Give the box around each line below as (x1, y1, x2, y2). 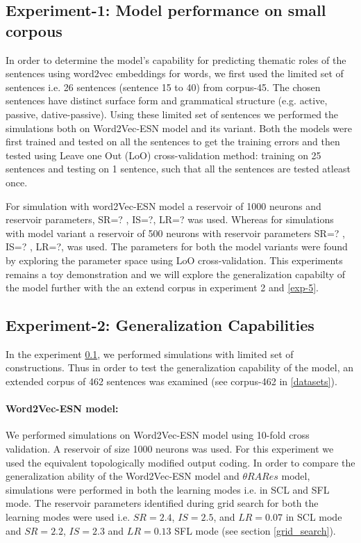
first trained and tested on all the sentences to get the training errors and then (6, 134, 340, 149)
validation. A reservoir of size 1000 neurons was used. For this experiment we (6, 441, 334, 456)
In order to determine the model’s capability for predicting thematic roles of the (6, 52, 346, 67)
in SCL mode (285, 510, 342, 524)
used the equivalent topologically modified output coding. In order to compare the (6, 455, 355, 469)
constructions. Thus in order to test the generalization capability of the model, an (6, 360, 353, 375)
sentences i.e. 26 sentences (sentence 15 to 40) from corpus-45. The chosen (6, 79, 321, 94)
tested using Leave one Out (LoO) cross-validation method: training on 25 (6, 147, 321, 162)
